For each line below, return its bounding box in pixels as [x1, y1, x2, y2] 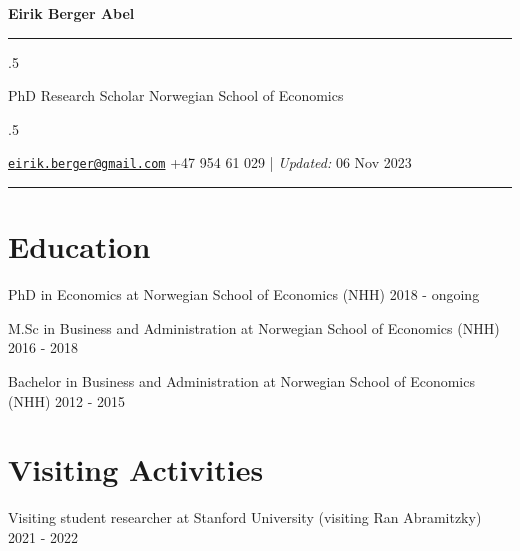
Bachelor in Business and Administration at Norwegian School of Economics [8, 370, 475, 391]
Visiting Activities [8, 449, 264, 490]
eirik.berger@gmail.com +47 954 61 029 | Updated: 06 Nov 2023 [8, 152, 412, 173]
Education [8, 226, 151, 267]
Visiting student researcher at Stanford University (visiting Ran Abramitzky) [8, 507, 482, 528]
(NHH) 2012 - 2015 [8, 390, 126, 411]
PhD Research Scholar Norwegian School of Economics [8, 85, 344, 106]
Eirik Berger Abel [8, 3, 135, 23]
